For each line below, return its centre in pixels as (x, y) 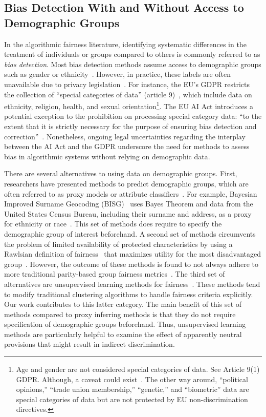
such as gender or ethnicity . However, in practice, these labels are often (118, 74)
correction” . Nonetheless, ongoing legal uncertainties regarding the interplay (125, 136)
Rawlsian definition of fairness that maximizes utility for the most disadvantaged (133, 254)
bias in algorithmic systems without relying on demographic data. (107, 156)
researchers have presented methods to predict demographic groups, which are (126, 183)
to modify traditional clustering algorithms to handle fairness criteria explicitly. (129, 294)
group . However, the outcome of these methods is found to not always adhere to (131, 264)
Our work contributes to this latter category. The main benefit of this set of (123, 304)
